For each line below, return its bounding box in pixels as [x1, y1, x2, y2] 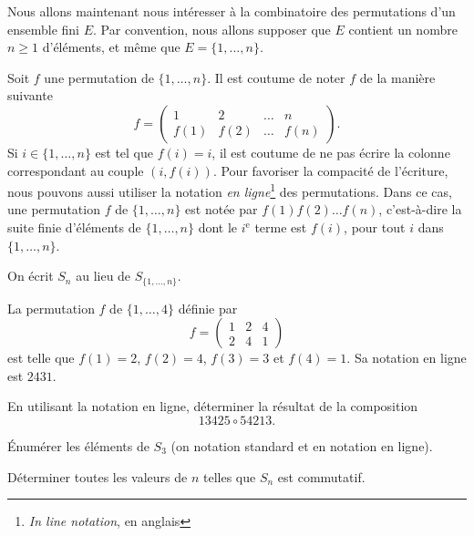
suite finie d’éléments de [7, 218, 141, 236]
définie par [178, 298, 238, 317]
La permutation [7, 298, 95, 317]
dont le [198, 218, 238, 236]
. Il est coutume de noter [207, 67, 345, 87]
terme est [254, 218, 307, 236]
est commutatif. [277, 467, 366, 486]
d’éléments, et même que [42, 37, 180, 57]
